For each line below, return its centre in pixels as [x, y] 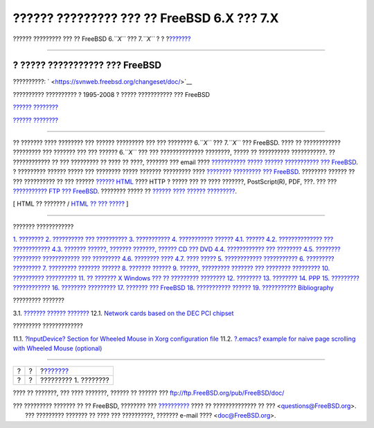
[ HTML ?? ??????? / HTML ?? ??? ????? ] [71, 204]
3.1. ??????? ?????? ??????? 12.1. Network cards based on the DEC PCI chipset [123, 313]
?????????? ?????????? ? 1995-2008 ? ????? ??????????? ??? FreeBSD [112, 94]
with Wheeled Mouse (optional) [57, 348]
